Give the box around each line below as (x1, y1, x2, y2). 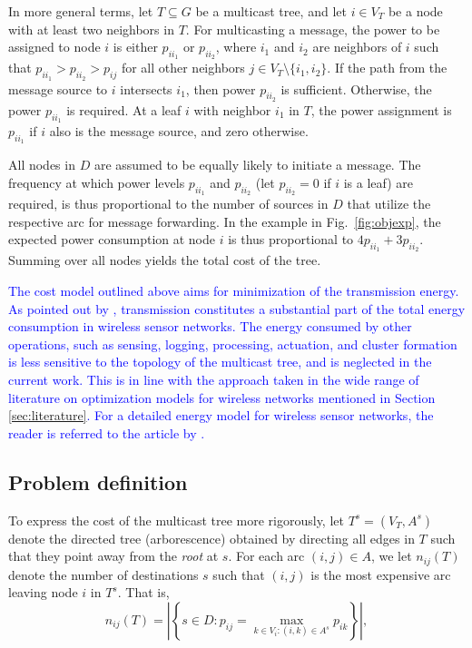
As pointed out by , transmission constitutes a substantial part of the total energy (8, 299, 466, 318)
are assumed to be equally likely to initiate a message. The (93, 155, 421, 174)
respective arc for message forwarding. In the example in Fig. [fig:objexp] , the (8, 211, 441, 231)
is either (113, 37, 158, 56)
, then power (185, 79, 256, 98)
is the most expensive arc (310, 565, 451, 584)
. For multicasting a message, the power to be (185, 19, 440, 38)
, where (215, 37, 257, 56)
